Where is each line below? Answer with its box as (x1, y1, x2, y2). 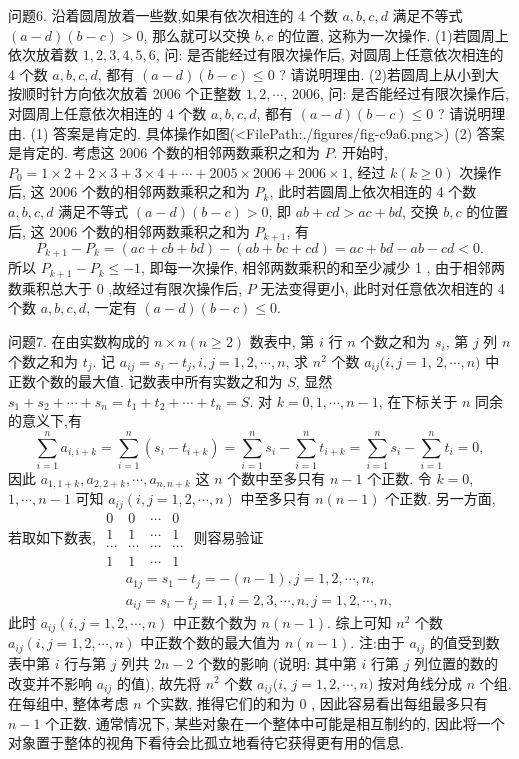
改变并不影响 (8, 672, 92, 693)
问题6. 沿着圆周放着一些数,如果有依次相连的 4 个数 (8, 5, 338, 25)
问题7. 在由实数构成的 (8, 331, 150, 352)
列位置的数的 (414, 652, 499, 673)
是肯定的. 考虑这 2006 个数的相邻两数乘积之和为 (8, 142, 320, 163)
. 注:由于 (350, 632, 405, 653)
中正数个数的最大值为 (140, 632, 281, 653)
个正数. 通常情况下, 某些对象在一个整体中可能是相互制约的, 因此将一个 (45, 712, 505, 733)
